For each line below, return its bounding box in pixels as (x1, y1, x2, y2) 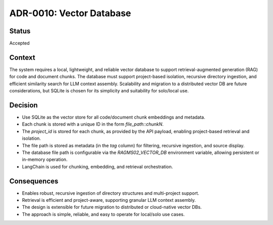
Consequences (9, 177, 59, 185)
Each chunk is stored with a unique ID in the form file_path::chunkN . (22, 121, 164, 127)
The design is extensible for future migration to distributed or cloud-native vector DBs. (22, 204, 202, 210)
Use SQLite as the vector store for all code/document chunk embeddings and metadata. (22, 114, 206, 121)
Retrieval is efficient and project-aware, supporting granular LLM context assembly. (22, 197, 196, 203)
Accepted (9, 40, 30, 46)
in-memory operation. (22, 156, 68, 162)
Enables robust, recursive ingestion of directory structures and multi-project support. (22, 190, 200, 196)
